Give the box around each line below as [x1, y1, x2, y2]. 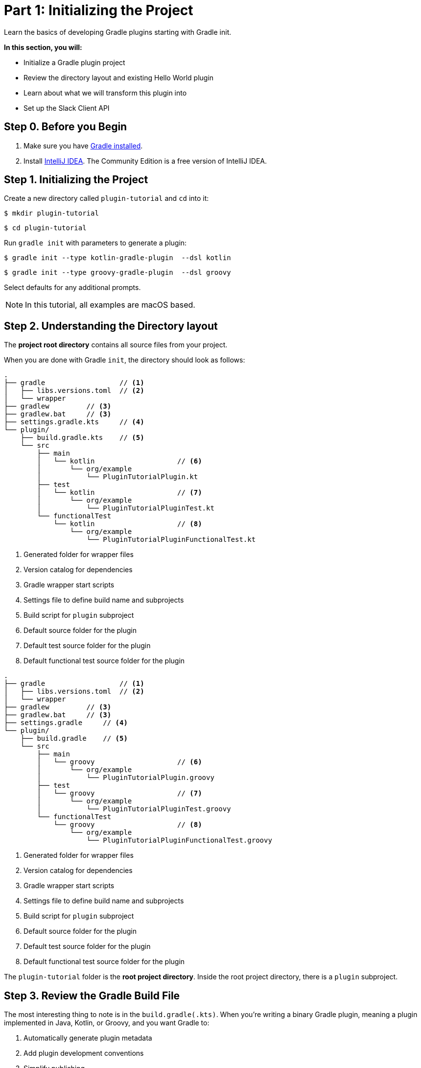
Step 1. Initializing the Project [4, 173, 148, 186]
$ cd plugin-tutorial [4, 224, 87, 232]
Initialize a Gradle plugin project [23, 58, 125, 67]
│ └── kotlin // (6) [37, 457, 202, 465]
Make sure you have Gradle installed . [23, 141, 143, 150]
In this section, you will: [4, 43, 82, 51]
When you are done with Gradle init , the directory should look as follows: [4, 356, 245, 364]
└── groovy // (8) [53, 821, 202, 829]
